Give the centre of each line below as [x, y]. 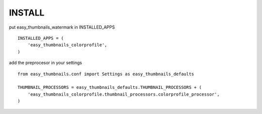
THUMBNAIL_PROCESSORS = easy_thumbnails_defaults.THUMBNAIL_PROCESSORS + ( [110, 88]
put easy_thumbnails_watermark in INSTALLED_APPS [62, 27]
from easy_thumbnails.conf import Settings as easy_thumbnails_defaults [106, 74]
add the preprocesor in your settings [46, 63]
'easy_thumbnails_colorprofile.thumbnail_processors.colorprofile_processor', [123, 94]
